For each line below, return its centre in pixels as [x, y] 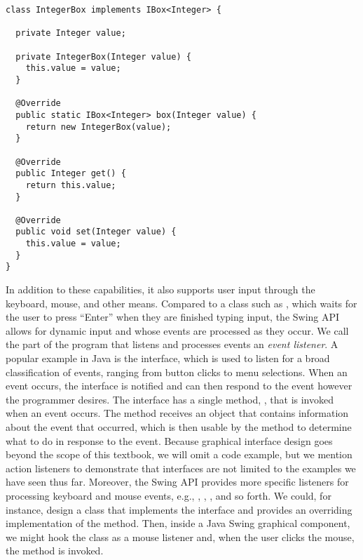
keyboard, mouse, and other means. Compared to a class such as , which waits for [181, 303]
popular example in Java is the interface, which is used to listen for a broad [168, 358]
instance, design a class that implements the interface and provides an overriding [179, 509]
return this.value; [71, 185]
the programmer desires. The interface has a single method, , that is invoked [170, 399]
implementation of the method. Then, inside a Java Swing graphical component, [178, 523]
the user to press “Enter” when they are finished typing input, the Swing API [173, 317]
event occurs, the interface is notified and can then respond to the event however [179, 386]
